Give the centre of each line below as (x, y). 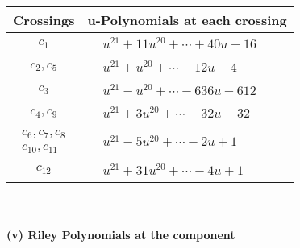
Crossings (44, 20)
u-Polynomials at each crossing (187, 20)
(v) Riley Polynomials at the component (121, 235)
